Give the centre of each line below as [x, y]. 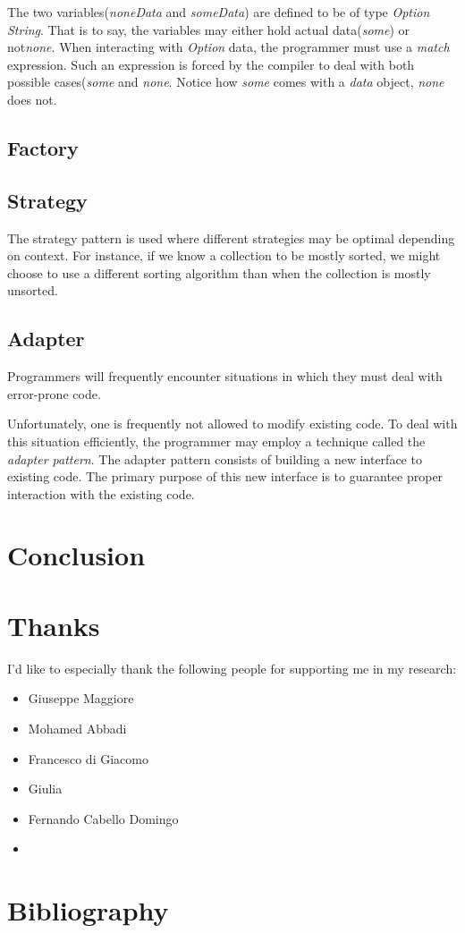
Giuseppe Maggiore [81, 698]
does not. [32, 99]
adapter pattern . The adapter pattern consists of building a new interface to [215, 458]
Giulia [45, 789]
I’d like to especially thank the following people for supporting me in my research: [232, 668]
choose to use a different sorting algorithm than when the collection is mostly [219, 272]
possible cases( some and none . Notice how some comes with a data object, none [226, 82]
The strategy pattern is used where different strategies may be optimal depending [231, 237]
